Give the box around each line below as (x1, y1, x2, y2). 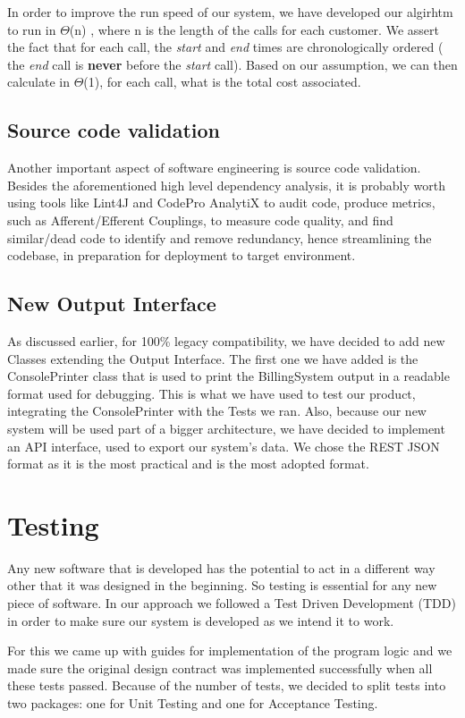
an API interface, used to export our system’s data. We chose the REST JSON (7, 436, 440, 455)
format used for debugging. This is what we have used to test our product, (7, 384, 416, 402)
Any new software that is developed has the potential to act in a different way (7, 558, 435, 577)
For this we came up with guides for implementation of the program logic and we (7, 641, 452, 660)
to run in (7, 20, 56, 38)
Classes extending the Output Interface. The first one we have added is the (7, 349, 418, 367)
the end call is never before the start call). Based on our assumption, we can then (7, 55, 458, 73)
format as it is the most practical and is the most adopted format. (7, 454, 369, 473)
